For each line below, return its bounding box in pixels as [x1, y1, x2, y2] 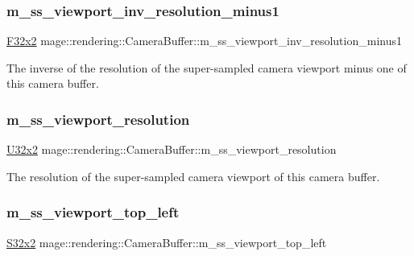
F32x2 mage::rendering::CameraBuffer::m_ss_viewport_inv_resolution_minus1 [6, 32, 402, 49]
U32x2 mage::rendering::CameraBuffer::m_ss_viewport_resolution [6, 141, 337, 158]
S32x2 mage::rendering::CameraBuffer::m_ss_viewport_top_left [6, 233, 327, 250]
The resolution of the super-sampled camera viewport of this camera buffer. [6, 167, 380, 184]
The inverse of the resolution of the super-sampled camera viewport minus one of [6, 59, 407, 76]
